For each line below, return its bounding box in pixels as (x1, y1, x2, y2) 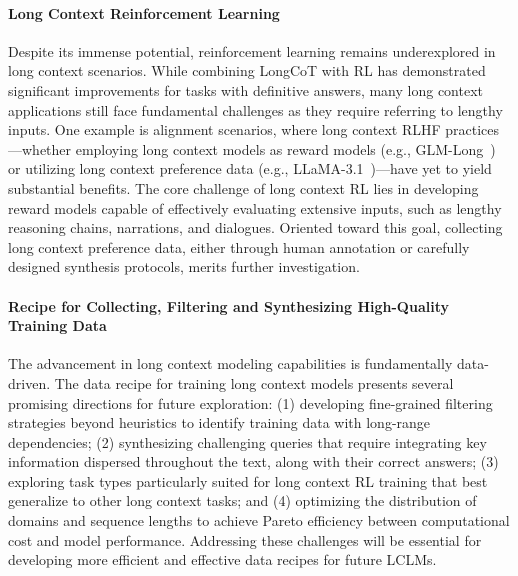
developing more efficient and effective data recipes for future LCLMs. (8, 549, 437, 570)
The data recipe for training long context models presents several (54, 372, 454, 393)
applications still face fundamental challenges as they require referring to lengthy (8, 99, 503, 120)
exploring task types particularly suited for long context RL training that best (8, 470, 488, 491)
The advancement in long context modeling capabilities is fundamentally (8, 353, 453, 374)
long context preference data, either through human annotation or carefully (8, 236, 470, 257)
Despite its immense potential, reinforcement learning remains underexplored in (8, 40, 496, 61)
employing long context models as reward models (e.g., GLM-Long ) (75, 138, 496, 159)
